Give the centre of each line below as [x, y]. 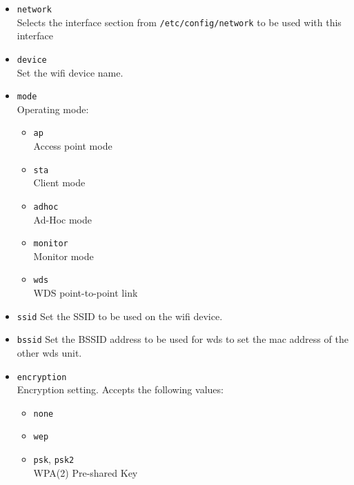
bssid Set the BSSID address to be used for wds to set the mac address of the [183, 339]
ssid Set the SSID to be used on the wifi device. [120, 316]
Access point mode [73, 146]
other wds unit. [49, 352]
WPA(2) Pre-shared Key [86, 472]
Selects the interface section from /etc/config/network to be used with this [179, 22]
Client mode [59, 182]
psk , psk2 [54, 459]
